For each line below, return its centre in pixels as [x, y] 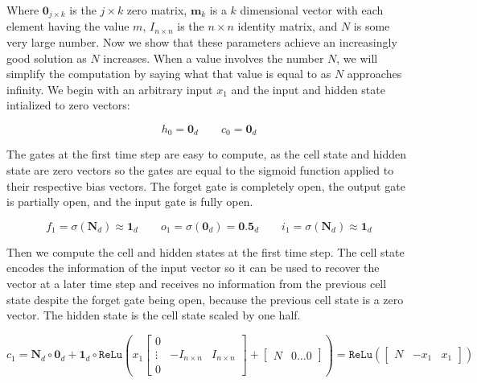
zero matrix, [157, 10]
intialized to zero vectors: [68, 105]
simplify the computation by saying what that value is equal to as [169, 74]
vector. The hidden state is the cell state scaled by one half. [154, 315]
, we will [357, 58]
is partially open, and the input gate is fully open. [130, 202]
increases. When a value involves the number [214, 58]
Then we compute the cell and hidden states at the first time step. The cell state [206, 251]
